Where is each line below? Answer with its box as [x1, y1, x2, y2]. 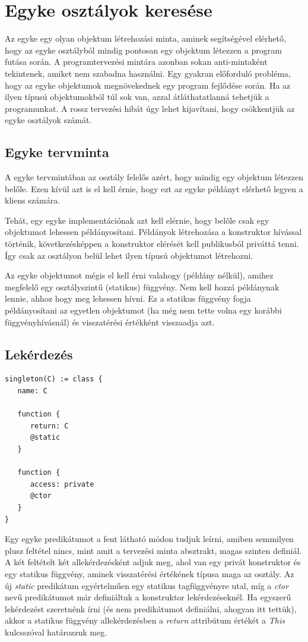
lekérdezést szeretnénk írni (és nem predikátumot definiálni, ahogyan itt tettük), [5, 602, 297, 615]
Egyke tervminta [5, 143, 109, 161]
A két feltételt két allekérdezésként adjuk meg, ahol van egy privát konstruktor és [5, 556, 301, 568]
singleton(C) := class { [5, 375, 103, 384]
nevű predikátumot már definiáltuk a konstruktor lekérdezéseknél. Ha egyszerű [5, 591, 291, 603]
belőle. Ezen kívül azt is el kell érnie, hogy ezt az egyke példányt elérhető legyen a [5, 182, 303, 195]
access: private [30, 480, 94, 488]
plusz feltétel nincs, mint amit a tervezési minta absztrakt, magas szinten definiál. [5, 544, 302, 556]
